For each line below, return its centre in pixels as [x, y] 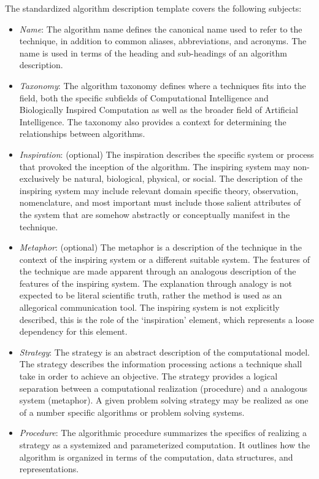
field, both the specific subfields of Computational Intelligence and [144, 97]
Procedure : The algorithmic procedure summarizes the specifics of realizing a [163, 433]
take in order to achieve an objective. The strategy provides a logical [148, 376]
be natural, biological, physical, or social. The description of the [183, 178]
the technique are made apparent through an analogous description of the [158, 271]
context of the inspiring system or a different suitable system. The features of [164, 259]
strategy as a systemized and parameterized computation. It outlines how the [165, 445]
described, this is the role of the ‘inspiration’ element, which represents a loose [167, 319]
